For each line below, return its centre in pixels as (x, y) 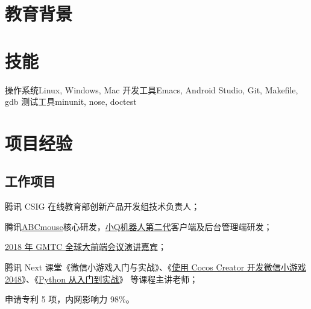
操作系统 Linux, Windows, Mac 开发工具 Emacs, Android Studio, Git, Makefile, (152, 89)
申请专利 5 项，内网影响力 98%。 (70, 299)
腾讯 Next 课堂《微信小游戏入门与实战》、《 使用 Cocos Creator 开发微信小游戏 (155, 267)
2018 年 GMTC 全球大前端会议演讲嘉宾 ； (86, 247)
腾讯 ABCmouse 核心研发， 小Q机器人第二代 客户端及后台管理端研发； (139, 226)
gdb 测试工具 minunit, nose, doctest (71, 101)
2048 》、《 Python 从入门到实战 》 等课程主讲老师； (102, 279)
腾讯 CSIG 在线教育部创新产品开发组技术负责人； (102, 206)
